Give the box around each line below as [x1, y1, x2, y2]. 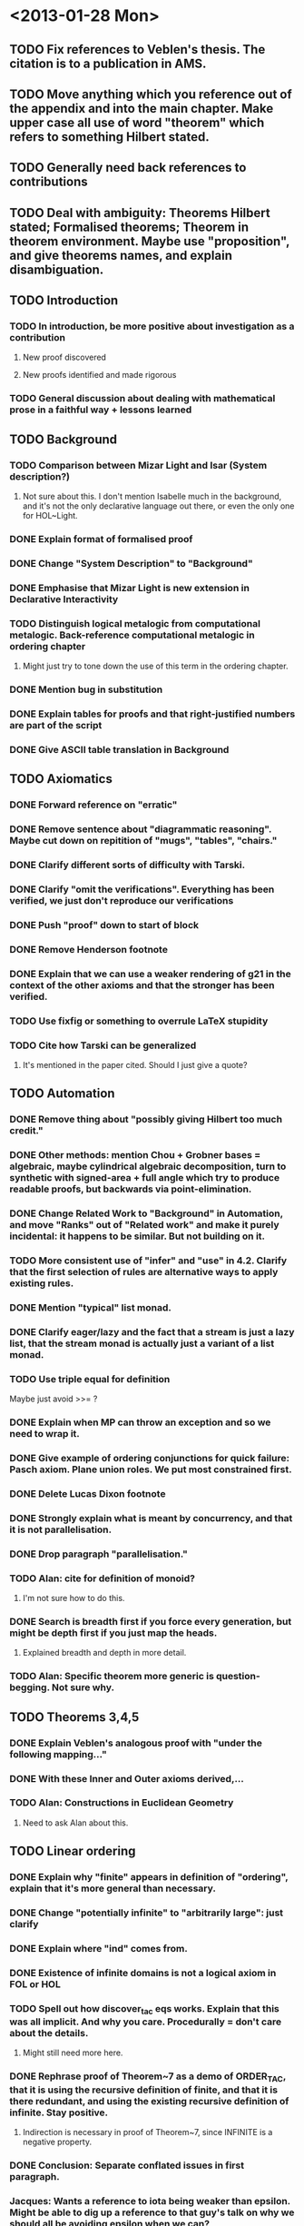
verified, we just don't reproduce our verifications [9, 894, 234, 906]
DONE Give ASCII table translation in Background [9, 743, 230, 756]
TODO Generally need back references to [9, 160, 247, 175]
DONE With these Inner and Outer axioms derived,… [9, 1772, 245, 1785]
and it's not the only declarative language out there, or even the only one [22, 500, 295, 511]
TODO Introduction [9, 292, 119, 309]
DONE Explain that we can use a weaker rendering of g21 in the [9, 967, 292, 980]
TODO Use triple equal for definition [9, 1372, 171, 1385]
